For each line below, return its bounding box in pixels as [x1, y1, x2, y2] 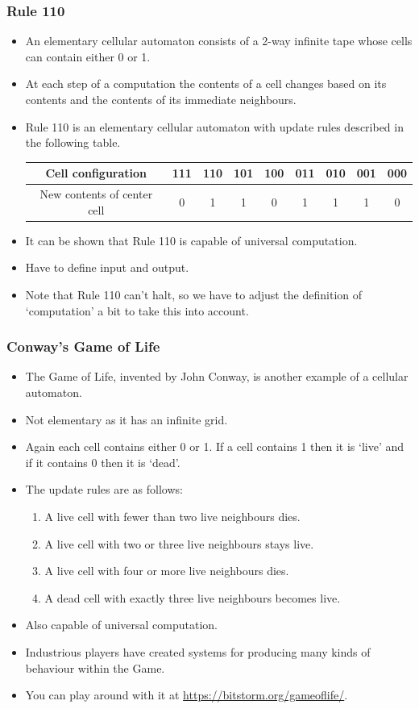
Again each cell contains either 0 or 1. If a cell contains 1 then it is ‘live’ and [25, 438, 404, 455]
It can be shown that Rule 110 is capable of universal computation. [25, 231, 358, 248]
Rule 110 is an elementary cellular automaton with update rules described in [25, 118, 404, 135]
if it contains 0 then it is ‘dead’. [25, 453, 180, 470]
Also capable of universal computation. [25, 616, 218, 633]
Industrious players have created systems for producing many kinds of [25, 643, 371, 660]
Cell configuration [45, 165, 147, 181]
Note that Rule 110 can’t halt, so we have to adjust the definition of [25, 286, 363, 302]
